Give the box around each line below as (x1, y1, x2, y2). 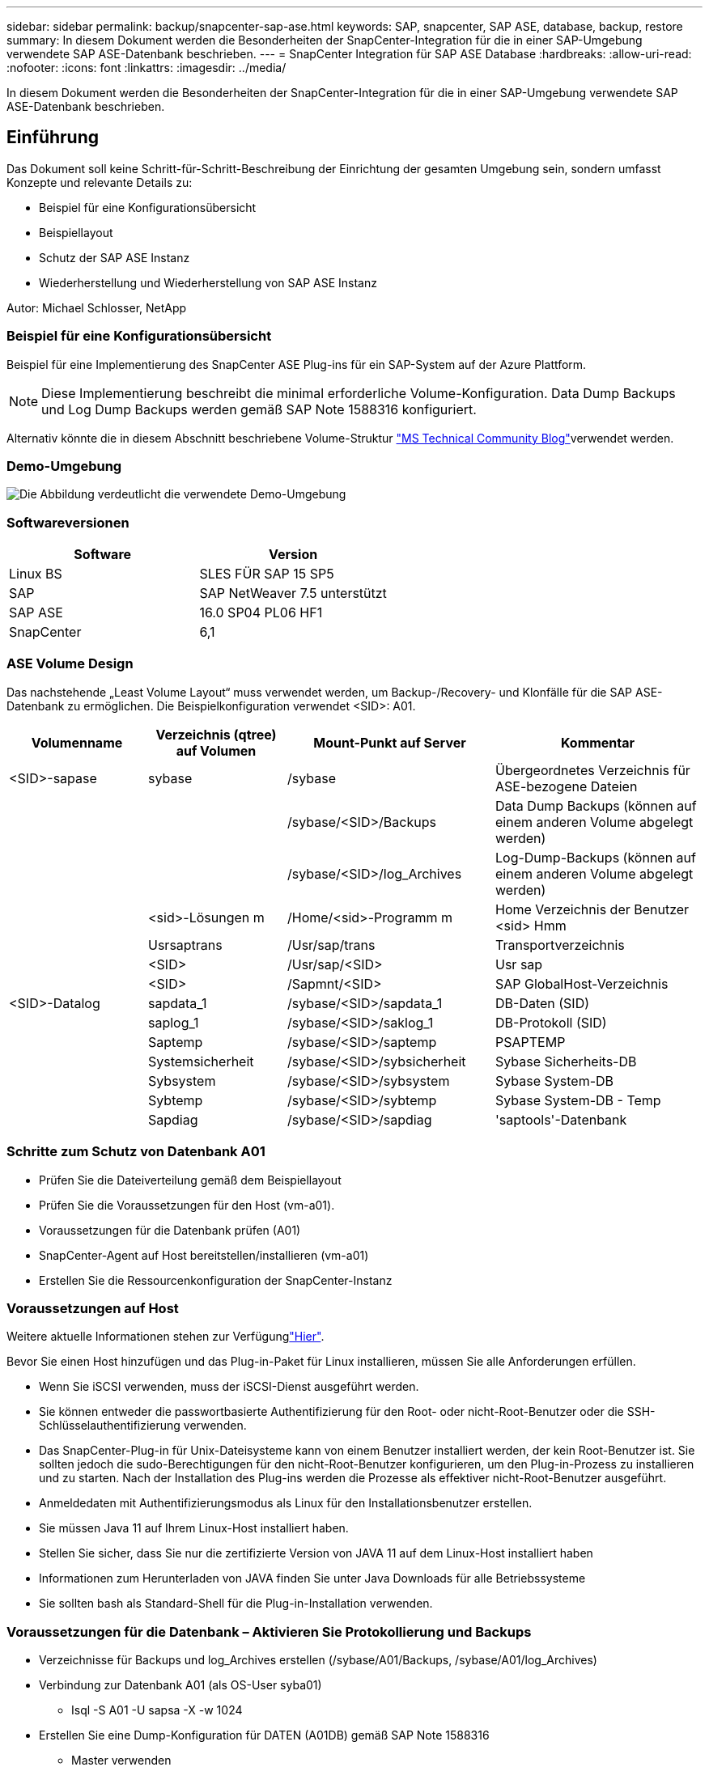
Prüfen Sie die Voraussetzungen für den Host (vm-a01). (39, 1197, 335, 1212)
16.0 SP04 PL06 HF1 (199, 604, 323, 621)
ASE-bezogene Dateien (495, 778, 638, 795)
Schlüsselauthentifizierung (39, 1418, 180, 1433)
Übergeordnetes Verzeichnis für (495, 761, 690, 778)
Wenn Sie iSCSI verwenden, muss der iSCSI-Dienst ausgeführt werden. (39, 1379, 419, 1394)
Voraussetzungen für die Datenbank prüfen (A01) (39, 1222, 301, 1237)
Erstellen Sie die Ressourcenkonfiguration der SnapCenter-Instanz (39, 1273, 393, 1287)
